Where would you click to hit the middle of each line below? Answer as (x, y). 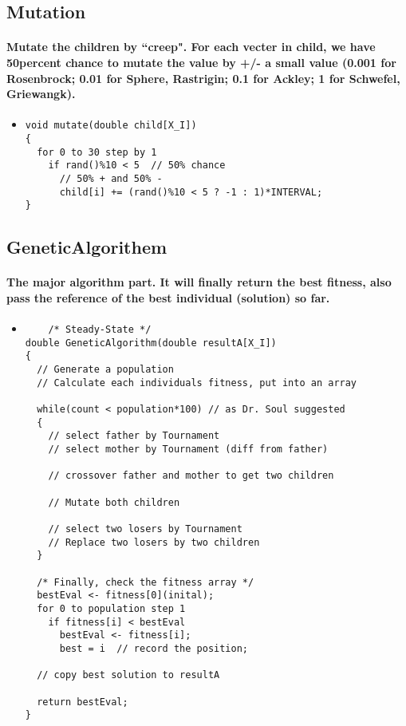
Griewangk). (41, 94)
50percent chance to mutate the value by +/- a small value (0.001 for (201, 62)
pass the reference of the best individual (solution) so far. (168, 297)
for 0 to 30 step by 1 (97, 152)
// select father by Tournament (134, 436)
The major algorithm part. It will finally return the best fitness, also (199, 282)
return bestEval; (83, 702)
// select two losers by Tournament (145, 529)
